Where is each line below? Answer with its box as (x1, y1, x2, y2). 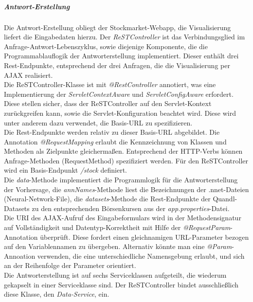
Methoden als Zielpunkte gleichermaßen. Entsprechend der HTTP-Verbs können (4, 146, 243, 156)
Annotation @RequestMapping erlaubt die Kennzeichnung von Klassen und (4, 136, 227, 146)
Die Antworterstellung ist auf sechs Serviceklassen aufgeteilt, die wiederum (4, 270, 227, 280)
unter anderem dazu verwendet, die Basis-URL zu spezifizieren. (4, 117, 193, 127)
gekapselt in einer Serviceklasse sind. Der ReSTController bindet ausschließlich (4, 279, 239, 289)
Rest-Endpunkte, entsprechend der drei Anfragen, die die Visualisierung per (4, 60, 230, 70)
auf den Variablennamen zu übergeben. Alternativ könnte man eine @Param (4, 241, 232, 251)
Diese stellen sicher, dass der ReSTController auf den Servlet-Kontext (4, 98, 212, 108)
